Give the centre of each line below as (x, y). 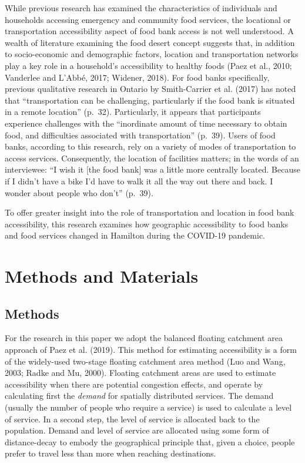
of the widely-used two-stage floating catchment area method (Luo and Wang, (145, 361)
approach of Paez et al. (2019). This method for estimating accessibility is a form (151, 350)
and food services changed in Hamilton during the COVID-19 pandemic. (135, 235)
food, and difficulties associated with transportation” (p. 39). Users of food (140, 135)
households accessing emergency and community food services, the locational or (148, 19)
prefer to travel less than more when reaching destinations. (110, 453)
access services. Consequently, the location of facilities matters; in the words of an (152, 158)
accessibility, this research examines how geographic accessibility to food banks (147, 224)
